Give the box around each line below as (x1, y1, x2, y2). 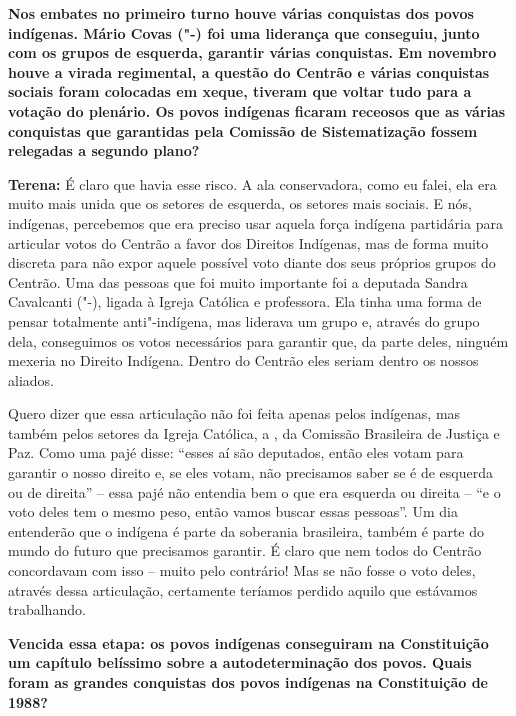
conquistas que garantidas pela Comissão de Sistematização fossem (8, 120, 478, 141)
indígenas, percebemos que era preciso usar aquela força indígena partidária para (8, 212, 503, 233)
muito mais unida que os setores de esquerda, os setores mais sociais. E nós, (8, 193, 472, 214)
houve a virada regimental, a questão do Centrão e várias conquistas (8, 61, 490, 82)
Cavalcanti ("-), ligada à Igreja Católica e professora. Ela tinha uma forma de (8, 291, 482, 312)
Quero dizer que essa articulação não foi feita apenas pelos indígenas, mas (8, 403, 461, 424)
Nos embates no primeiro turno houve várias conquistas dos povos (8, 3, 474, 23)
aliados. (8, 369, 54, 390)
